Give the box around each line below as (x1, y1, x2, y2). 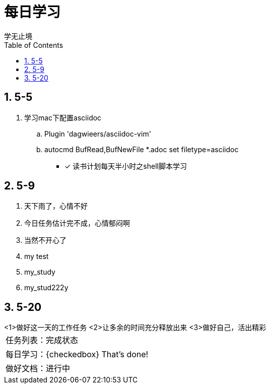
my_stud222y (24, 283, 69, 292)
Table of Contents (4, 40, 63, 49)
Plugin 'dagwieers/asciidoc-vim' (44, 129, 151, 138)
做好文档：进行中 (6, 363, 71, 374)
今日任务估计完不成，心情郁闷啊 (24, 219, 130, 228)
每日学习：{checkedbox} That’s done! (6, 349, 149, 360)
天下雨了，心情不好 (24, 202, 88, 211)
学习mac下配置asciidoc (24, 113, 102, 122)
